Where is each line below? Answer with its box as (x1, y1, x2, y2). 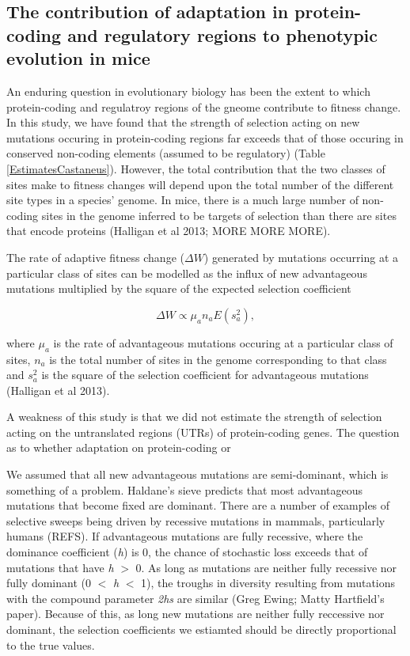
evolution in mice (6, 46, 150, 70)
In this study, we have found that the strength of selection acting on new (6, 114, 360, 131)
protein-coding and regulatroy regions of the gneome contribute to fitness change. (6, 98, 401, 115)
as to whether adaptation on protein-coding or (6, 439, 231, 456)
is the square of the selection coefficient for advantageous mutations (41, 366, 369, 383)
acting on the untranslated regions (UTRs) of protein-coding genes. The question (6, 423, 400, 440)
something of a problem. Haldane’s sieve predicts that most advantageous (6, 481, 363, 498)
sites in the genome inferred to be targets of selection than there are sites (41, 207, 397, 223)
